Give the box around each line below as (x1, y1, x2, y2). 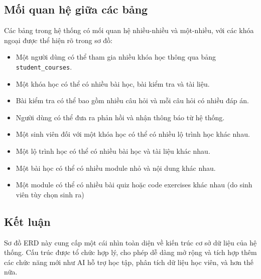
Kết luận (4, 213, 51, 229)
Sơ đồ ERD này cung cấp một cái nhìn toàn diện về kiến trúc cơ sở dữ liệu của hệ (4, 237, 257, 247)
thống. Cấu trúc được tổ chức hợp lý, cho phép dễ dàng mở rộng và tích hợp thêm (4, 247, 257, 257)
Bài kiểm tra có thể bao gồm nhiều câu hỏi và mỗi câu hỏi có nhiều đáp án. (16, 95, 249, 106)
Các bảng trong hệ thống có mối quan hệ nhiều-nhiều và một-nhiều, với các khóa (4, 25, 254, 36)
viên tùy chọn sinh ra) (16, 189, 84, 199)
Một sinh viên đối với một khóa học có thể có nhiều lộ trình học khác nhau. (16, 129, 250, 139)
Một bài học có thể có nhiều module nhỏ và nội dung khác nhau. (16, 162, 216, 173)
